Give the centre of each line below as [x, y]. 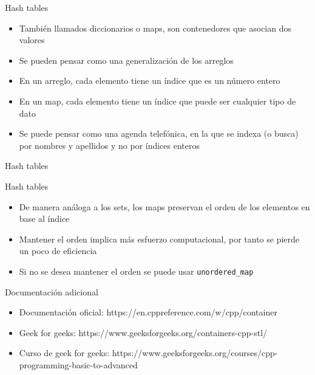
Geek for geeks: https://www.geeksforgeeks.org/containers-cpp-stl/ [143, 332]
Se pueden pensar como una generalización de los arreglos [126, 60]
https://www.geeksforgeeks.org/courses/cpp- [195, 353]
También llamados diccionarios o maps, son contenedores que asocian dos [155, 28]
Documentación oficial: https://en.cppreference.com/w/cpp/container [148, 312]
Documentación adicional [52, 291]
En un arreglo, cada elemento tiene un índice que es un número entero [150, 81]
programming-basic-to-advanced [78, 364]
